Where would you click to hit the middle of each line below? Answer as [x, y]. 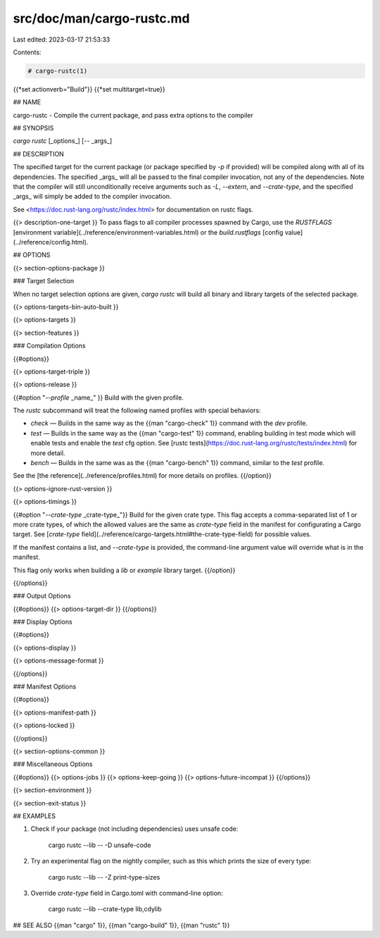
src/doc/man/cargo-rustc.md [101, 18]
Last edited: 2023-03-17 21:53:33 [62, 39]
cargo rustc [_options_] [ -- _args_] [63, 141]
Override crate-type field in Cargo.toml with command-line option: [127, 893]
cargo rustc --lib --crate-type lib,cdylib [105, 909]
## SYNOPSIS [33, 128]
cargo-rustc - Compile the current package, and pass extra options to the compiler [133, 115]
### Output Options [42, 596]
